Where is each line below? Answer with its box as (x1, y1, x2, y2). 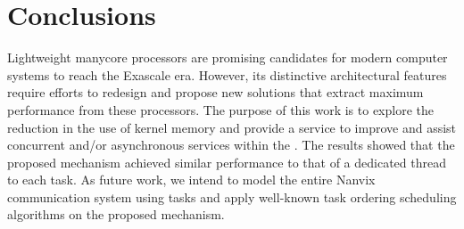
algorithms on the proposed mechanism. (7, 205, 225, 224)
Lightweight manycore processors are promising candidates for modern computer (7, 48, 448, 67)
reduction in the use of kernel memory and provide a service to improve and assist (7, 118, 457, 136)
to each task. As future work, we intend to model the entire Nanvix (7, 170, 376, 189)
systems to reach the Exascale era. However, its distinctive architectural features (7, 65, 447, 84)
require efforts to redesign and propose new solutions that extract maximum (7, 83, 424, 102)
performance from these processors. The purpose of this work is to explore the (7, 100, 434, 119)
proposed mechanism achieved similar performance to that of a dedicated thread (7, 152, 446, 171)
